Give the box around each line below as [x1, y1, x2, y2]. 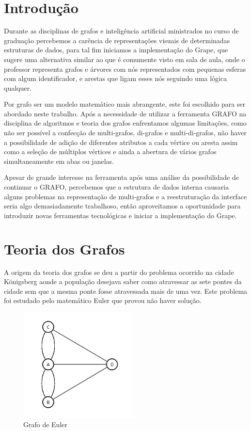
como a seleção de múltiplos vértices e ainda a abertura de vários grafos [4, 146, 217, 157]
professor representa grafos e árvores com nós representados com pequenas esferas [4, 64, 246, 74]
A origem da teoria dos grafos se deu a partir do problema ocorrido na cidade [4, 267, 234, 277]
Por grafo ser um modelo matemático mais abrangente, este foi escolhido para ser [4, 99, 246, 109]
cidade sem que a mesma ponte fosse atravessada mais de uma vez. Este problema [4, 286, 248, 296]
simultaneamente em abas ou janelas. [4, 156, 114, 166]
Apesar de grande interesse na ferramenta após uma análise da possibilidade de [4, 172, 239, 182]
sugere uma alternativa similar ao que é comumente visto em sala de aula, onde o [4, 54, 245, 64]
